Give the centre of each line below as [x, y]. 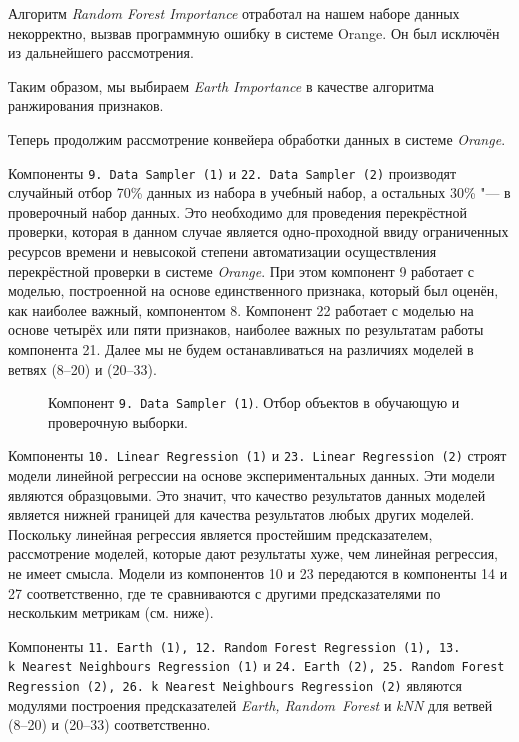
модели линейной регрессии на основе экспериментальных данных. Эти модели [251, 475]
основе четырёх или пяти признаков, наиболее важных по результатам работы [246, 329]
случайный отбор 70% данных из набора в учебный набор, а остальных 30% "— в [259, 192]
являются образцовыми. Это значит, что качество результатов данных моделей [247, 494]
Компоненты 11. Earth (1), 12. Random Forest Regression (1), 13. [234, 645]
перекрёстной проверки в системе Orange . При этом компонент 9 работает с [241, 270]
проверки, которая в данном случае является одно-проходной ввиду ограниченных [258, 231]
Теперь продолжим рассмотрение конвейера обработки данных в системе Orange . [257, 138]
